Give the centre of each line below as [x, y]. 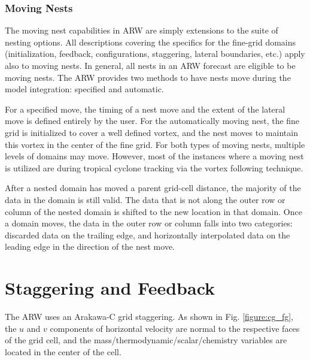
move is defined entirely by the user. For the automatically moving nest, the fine [152, 121]
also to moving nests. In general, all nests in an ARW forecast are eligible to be [150, 65]
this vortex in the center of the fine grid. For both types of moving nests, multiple [155, 144]
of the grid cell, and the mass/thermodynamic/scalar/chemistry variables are [146, 340]
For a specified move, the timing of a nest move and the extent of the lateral [145, 109]
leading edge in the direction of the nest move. [90, 246]
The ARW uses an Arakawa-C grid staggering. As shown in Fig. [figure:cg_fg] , [149, 317]
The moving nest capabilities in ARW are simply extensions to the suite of [142, 30]
